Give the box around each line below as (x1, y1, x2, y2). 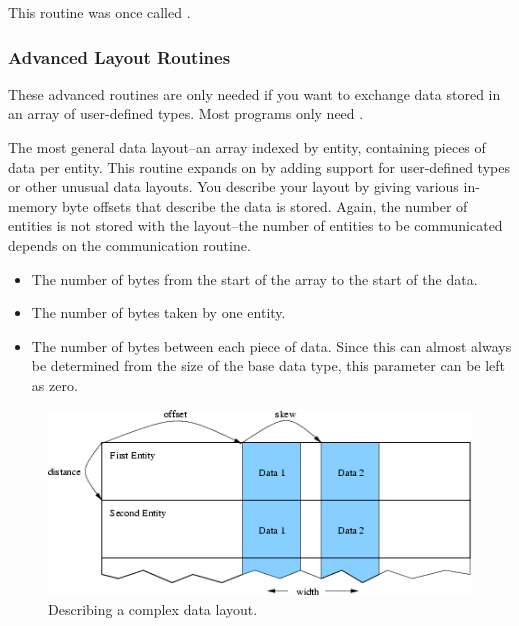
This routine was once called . (8, 2, 191, 22)
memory (8, 195, 58, 216)
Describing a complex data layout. (48, 598, 258, 619)
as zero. (31, 374, 78, 395)
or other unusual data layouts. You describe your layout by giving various (8, 176, 459, 197)
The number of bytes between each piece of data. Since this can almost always (31, 335, 512, 356)
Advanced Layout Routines (8, 44, 231, 69)
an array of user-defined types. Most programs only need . (8, 103, 364, 124)
